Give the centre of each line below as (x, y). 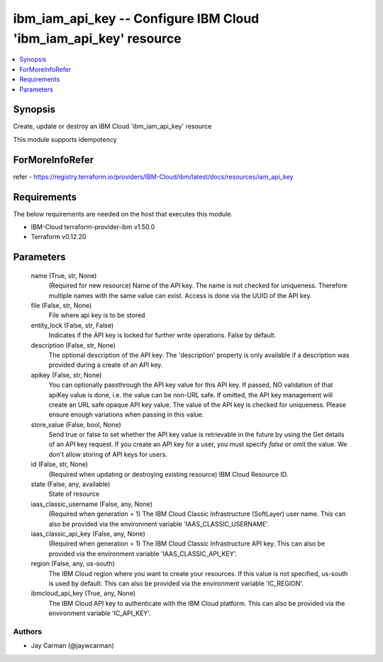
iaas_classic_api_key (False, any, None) (88, 534)
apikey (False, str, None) (66, 375)
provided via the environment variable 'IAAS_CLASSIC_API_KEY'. (143, 553)
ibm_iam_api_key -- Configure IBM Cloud (136, 18)
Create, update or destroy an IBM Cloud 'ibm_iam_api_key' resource (112, 126)
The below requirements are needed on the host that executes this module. (123, 214)
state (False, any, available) (71, 484)
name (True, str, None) (64, 275)
